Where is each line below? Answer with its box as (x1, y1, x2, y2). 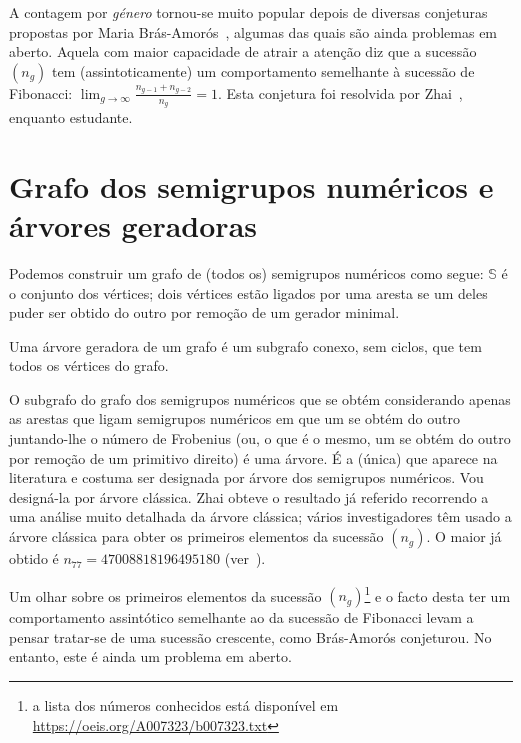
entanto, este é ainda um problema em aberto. (9, 646, 292, 667)
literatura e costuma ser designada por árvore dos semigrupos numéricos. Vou (9, 467, 484, 488)
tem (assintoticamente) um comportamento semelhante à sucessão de (52, 60, 475, 81)
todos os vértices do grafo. (9, 355, 169, 376)
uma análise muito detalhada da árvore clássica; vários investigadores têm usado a (9, 506, 512, 527)
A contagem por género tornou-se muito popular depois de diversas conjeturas (9, 2, 488, 22)
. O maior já (426, 526, 502, 547)
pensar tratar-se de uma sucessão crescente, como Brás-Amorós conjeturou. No (9, 626, 492, 647)
